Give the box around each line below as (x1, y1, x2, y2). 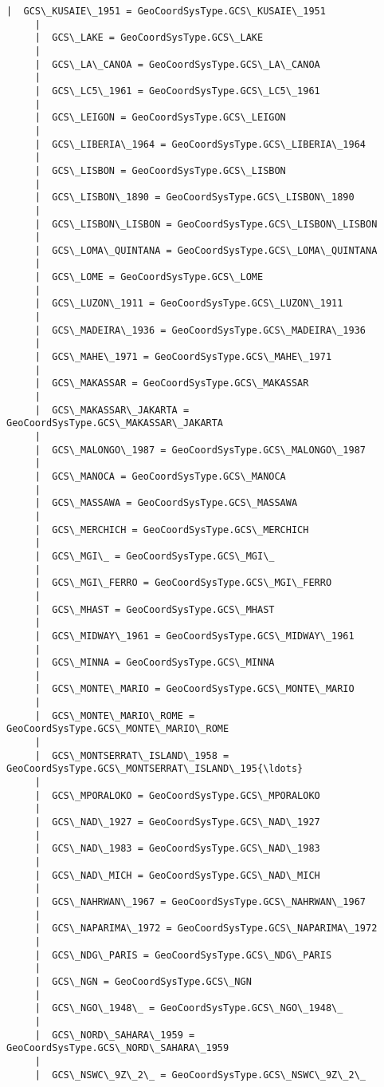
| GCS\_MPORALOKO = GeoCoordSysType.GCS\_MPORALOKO (34, 789, 320, 801)
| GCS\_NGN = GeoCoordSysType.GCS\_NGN (34, 975, 252, 987)
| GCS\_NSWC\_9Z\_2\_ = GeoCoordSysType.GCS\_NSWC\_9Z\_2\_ (34, 1069, 366, 1081)
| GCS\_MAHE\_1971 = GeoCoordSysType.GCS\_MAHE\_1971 (34, 351, 332, 363)
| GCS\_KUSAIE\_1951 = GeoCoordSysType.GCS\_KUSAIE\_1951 (6, 6, 326, 17)
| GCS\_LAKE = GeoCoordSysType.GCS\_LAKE (34, 32, 264, 44)
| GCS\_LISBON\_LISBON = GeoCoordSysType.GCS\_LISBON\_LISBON (34, 218, 378, 230)
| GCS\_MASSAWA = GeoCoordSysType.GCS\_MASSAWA (34, 497, 298, 509)
